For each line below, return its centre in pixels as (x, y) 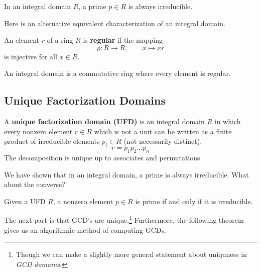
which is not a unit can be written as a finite (163, 131)
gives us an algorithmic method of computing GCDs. (85, 230)
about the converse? (35, 184)
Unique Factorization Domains (85, 100)
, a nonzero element (83, 201)
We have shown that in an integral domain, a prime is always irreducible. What (126, 174)
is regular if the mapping (123, 40)
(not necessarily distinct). (163, 141)
